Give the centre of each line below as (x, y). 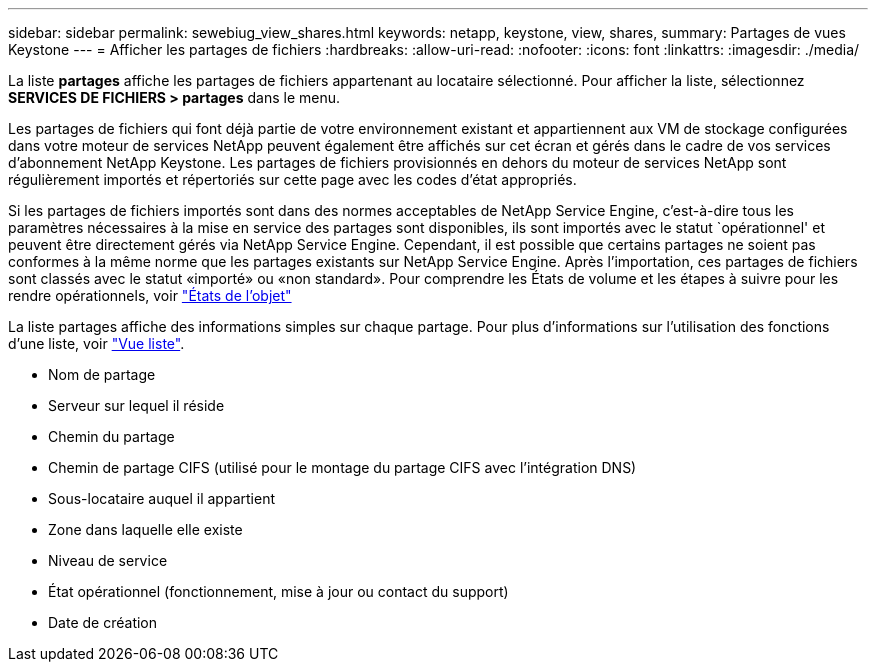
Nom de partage (102, 374)
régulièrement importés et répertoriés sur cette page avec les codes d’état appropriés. (292, 179)
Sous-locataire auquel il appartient (161, 498)
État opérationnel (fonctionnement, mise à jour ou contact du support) (278, 591)
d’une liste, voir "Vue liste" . (96, 343)
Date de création (103, 622)
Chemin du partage (111, 436)
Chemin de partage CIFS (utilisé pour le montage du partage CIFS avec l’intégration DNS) (342, 467)
